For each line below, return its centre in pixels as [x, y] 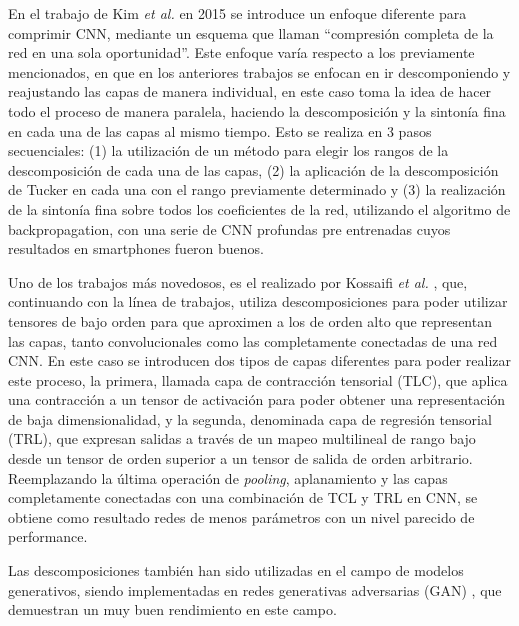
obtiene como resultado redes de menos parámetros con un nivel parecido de [241, 516]
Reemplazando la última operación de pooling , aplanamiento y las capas [228, 477]
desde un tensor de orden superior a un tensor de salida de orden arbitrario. [240, 458]
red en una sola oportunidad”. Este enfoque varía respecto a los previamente [241, 52]
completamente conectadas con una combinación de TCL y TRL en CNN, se [243, 497]
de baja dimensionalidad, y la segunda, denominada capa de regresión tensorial [250, 418]
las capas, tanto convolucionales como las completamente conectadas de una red [253, 340]
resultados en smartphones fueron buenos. [136, 248]
